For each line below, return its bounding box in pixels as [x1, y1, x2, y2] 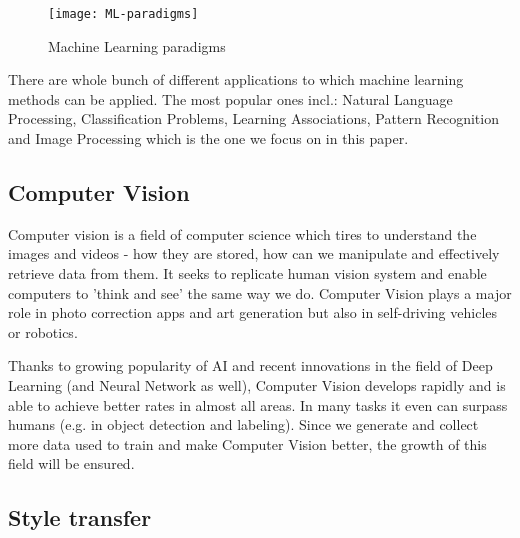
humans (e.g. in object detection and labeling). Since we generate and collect [8, 414, 479, 435]
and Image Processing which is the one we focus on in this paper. [8, 128, 409, 149]
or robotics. [8, 321, 78, 342]
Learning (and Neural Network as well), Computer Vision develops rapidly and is [8, 374, 506, 395]
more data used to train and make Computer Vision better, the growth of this [8, 433, 487, 454]
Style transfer [8, 502, 152, 533]
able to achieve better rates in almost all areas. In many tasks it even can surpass [8, 394, 508, 415]
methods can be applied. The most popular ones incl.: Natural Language [8, 88, 453, 109]
